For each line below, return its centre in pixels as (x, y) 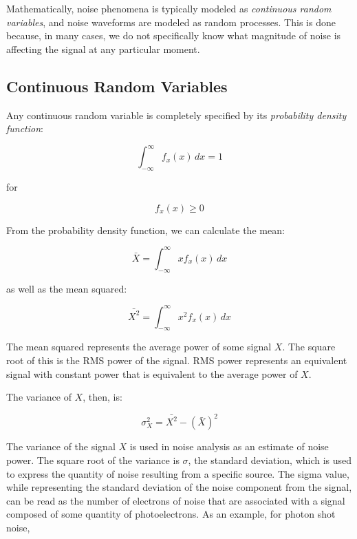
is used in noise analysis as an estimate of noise (229, 446)
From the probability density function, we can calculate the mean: (145, 230)
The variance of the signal (61, 446)
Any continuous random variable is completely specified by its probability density (176, 115)
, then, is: (102, 397)
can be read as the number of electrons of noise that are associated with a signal (176, 500)
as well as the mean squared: (67, 288)
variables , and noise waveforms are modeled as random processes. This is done (171, 22)
